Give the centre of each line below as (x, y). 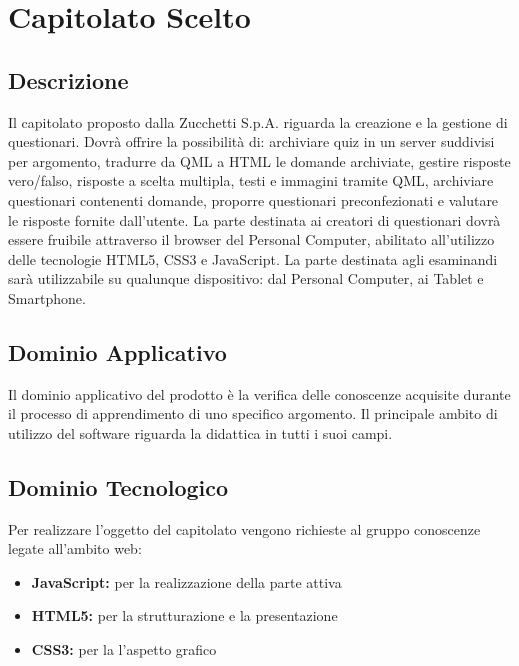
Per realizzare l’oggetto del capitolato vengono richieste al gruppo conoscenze (244, 528)
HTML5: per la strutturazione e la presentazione (184, 615)
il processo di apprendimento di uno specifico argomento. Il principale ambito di (253, 413)
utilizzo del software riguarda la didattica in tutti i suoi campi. (200, 432)
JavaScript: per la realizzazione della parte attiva (186, 581)
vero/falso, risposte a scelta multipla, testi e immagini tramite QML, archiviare (251, 180)
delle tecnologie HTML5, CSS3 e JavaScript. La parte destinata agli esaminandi (253, 258)
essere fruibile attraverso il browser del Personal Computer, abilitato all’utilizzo (251, 239)
